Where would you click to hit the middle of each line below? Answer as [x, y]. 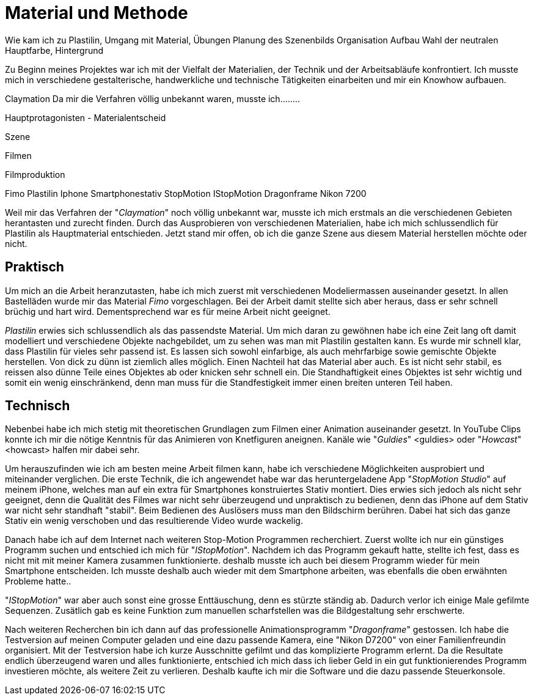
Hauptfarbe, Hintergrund [54, 50]
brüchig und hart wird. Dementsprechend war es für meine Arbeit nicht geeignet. [168, 311]
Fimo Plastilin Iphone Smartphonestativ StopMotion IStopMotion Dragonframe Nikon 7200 [186, 193]
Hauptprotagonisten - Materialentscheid [86, 117]
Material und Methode [97, 13]
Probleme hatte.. [38, 581]
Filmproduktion [35, 174]
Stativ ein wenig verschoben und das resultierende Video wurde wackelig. [154, 521]
